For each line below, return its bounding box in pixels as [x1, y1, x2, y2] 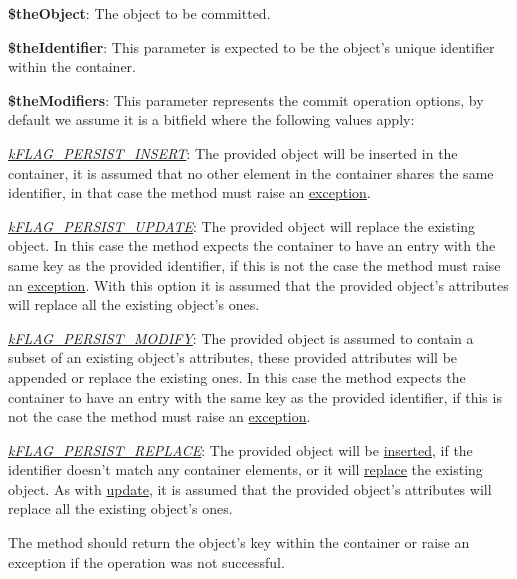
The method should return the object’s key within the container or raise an [8, 532, 470, 553]
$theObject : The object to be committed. [8, 3, 271, 23]
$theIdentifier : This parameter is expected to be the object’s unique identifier [8, 36, 495, 57]
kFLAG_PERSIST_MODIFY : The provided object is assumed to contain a [8, 327, 474, 348]
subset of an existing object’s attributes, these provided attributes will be [8, 347, 458, 368]
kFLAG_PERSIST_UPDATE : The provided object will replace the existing [8, 215, 476, 236]
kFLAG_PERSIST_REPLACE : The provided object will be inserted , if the [8, 439, 473, 460]
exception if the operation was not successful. [8, 551, 285, 572]
